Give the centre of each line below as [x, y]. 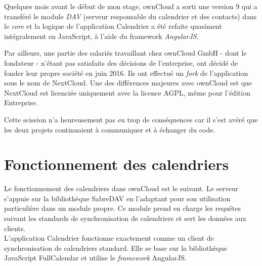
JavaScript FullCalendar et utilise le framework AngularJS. [95, 258]
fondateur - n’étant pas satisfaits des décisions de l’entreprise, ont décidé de [121, 62]
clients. [15, 228]
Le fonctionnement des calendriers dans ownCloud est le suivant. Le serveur [121, 188]
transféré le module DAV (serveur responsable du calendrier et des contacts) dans [130, 16]
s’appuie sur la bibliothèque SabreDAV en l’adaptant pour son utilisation [117, 198]
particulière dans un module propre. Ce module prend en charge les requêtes [122, 208]
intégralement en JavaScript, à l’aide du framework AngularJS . [101, 36]
